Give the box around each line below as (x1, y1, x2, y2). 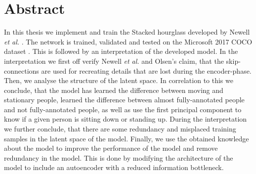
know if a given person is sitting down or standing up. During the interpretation (4, 114, 247, 124)
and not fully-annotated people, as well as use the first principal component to (4, 104, 242, 114)
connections (4, 65, 39, 76)
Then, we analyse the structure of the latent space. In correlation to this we (4, 75, 233, 86)
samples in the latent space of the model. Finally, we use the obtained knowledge (4, 133, 249, 143)
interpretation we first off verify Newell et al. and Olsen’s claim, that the (4, 55, 224, 66)
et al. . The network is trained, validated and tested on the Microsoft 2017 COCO (4, 36, 253, 46)
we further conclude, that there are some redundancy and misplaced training (4, 124, 236, 134)
